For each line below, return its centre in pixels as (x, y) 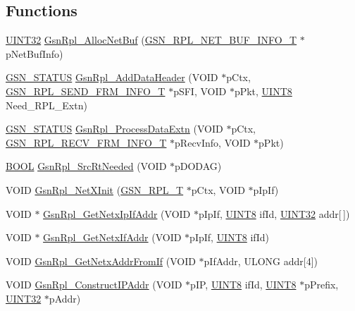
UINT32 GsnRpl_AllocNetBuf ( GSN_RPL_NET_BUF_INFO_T (151, 40)
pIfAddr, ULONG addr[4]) (261, 261)
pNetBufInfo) (35, 53)
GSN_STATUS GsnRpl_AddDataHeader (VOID (112, 77)
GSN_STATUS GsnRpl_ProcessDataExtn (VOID (114, 129)
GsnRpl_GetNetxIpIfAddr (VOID (117, 213)
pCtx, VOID (218, 189)
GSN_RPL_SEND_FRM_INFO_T (86, 91)
